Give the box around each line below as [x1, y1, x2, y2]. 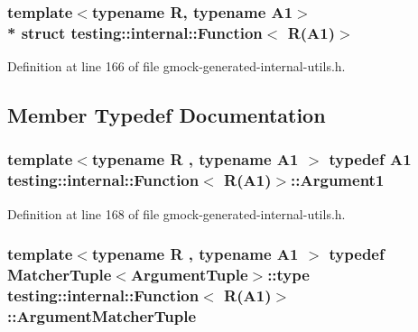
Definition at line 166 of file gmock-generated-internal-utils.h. [7, 57, 346, 76]
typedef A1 [329, 148, 412, 171]
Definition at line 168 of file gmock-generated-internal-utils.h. [7, 204, 346, 223]
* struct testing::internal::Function [7, 21, 263, 43]
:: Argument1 [291, 169, 385, 191]
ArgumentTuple [130, 263, 248, 286]
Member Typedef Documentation [7, 101, 326, 129]
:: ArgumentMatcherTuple [7, 304, 197, 327]
